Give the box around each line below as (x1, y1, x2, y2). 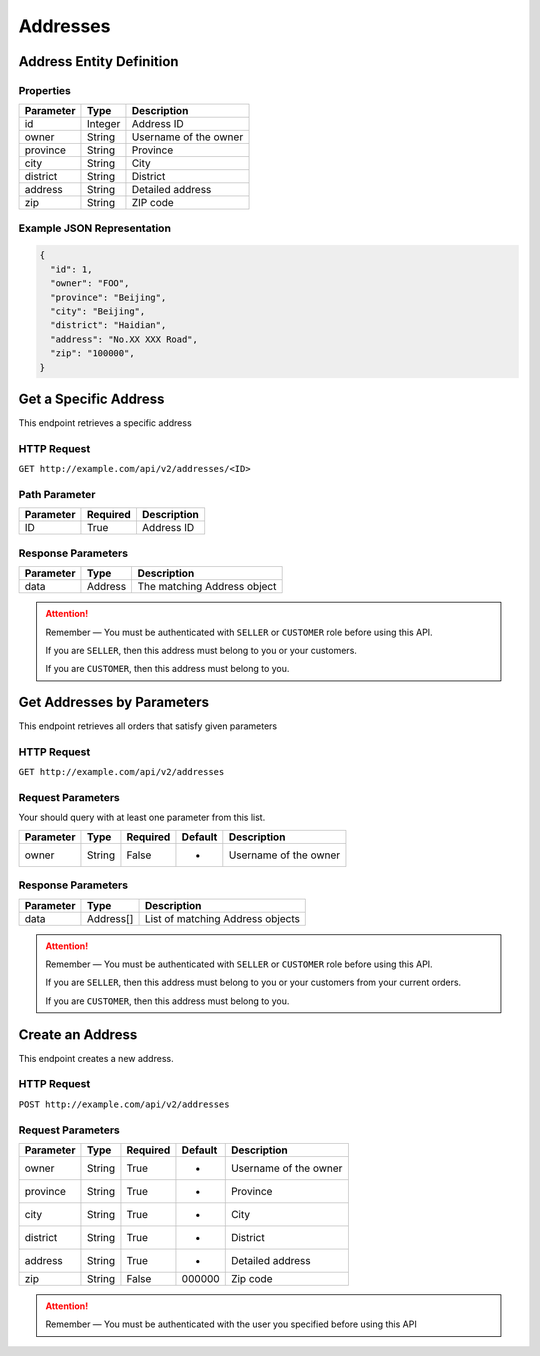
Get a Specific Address (18, 391, 165, 407)
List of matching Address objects (144, 911, 300, 925)
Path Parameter (18, 488, 96, 501)
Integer (86, 117, 121, 131)
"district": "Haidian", (50, 320, 167, 331)
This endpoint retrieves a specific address (18, 417, 192, 429)
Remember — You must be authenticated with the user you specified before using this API (45, 1318, 417, 1330)
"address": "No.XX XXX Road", (50, 333, 199, 345)
